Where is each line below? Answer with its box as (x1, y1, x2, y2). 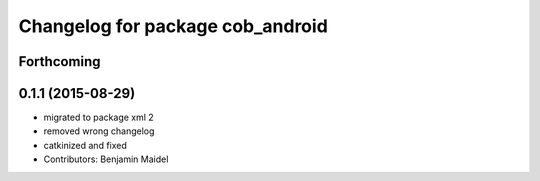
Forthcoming (18, 53, 101, 70)
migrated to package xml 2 (43, 111, 154, 124)
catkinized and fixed (43, 139, 127, 151)
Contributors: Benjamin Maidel (43, 153, 169, 165)
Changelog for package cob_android (18, 15, 329, 37)
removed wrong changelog (43, 125, 155, 137)
